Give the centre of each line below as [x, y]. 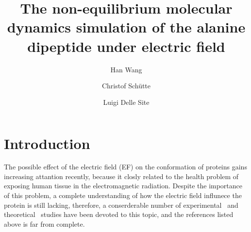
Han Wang [126, 69]
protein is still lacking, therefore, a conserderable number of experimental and [121, 205]
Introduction [47, 143]
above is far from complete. [44, 224]
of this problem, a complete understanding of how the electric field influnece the [123, 195]
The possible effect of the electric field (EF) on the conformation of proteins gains [125, 167]
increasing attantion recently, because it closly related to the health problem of [121, 176]
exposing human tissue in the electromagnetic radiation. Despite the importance [123, 186]
